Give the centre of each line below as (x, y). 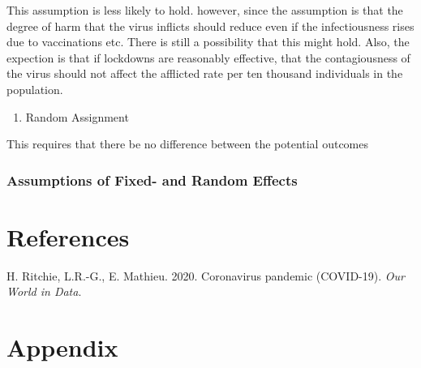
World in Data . (44, 291)
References (68, 236)
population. (35, 89)
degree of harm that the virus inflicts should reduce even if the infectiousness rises (210, 26)
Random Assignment (77, 116)
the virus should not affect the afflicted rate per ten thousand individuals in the (205, 73)
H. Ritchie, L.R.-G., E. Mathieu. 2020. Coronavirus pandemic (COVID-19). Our (206, 275)
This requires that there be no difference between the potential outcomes (188, 144)
